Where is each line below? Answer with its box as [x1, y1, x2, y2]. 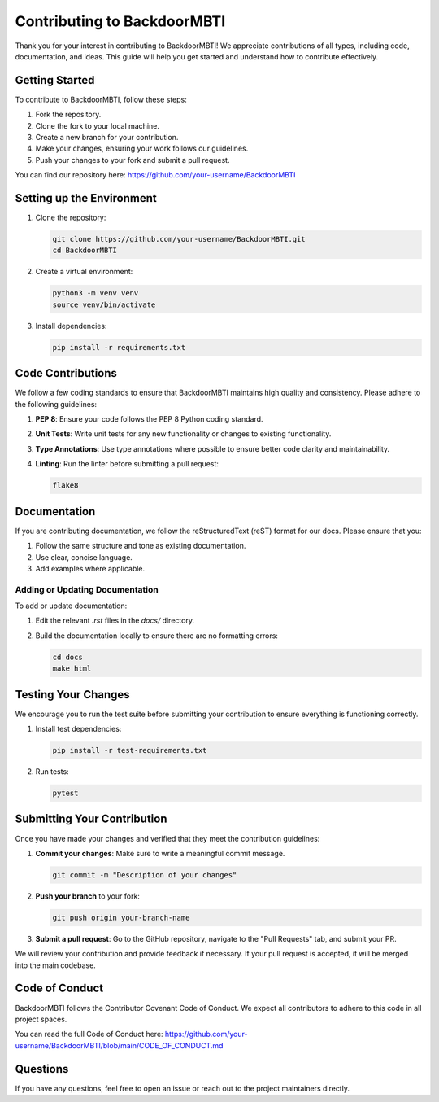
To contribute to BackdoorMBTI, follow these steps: [15, 94, 187, 104]
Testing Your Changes [15, 688, 130, 702]
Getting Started [15, 73, 95, 87]
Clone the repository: [35, 212, 106, 223]
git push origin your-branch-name [52, 912, 190, 922]
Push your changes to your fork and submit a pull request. [35, 155, 230, 164]
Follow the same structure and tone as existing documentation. [35, 541, 246, 551]
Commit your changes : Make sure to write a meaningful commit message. [35, 848, 285, 858]
